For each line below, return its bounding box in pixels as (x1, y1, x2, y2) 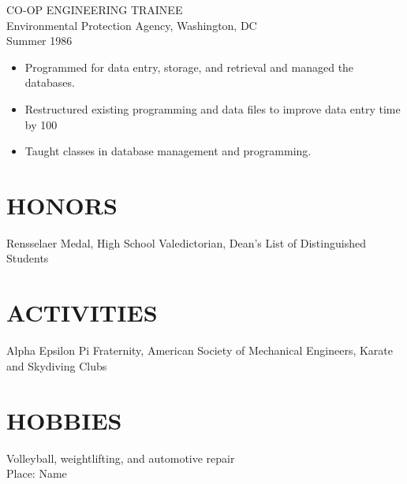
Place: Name (6, 465, 67, 482)
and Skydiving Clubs (6, 357, 107, 374)
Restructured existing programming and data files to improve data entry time (24, 100, 401, 117)
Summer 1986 (6, 32, 73, 49)
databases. (24, 74, 75, 91)
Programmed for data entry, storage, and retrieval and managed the (24, 58, 354, 75)
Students (6, 250, 49, 266)
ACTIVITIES (6, 296, 158, 329)
